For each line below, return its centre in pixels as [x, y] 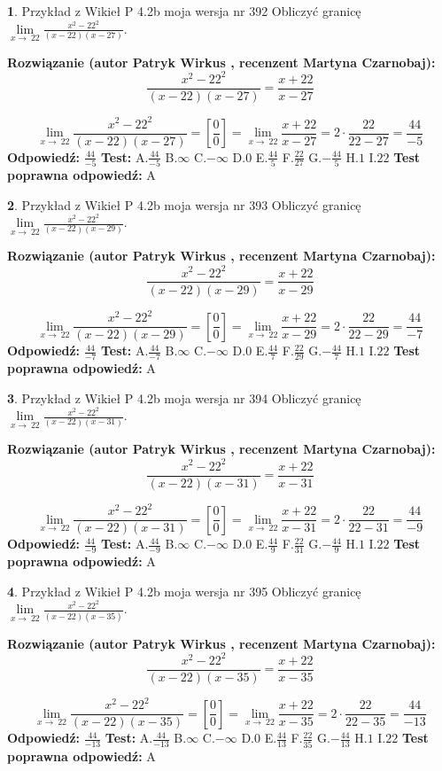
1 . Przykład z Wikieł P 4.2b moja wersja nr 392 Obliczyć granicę [184, 11]
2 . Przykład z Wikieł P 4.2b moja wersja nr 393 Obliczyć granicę [184, 204]
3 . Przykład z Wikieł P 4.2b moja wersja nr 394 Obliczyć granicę [184, 397]
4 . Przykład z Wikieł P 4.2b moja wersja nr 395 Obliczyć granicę [184, 591]
